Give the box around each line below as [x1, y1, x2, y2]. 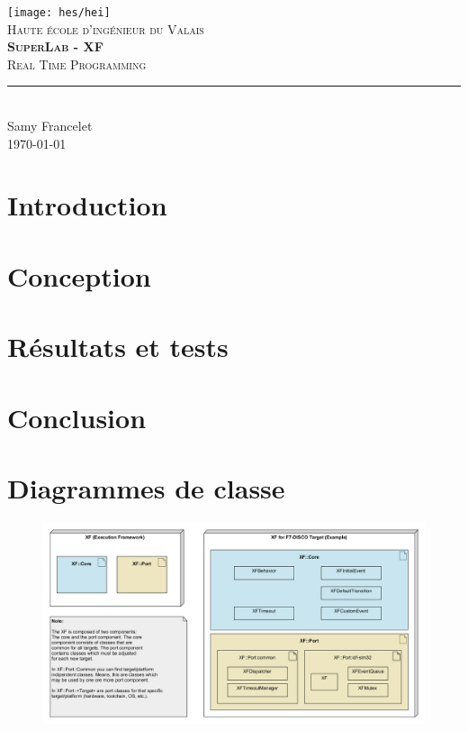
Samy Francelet [7, 116, 93, 135]
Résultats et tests [7, 328, 229, 365]
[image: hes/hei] [7, 6, 111, 19]
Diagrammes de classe [7, 469, 285, 506]
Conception [7, 257, 151, 294]
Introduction [7, 187, 167, 224]
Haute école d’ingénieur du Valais [7, 19, 204, 38]
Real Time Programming [7, 54, 147, 73]
